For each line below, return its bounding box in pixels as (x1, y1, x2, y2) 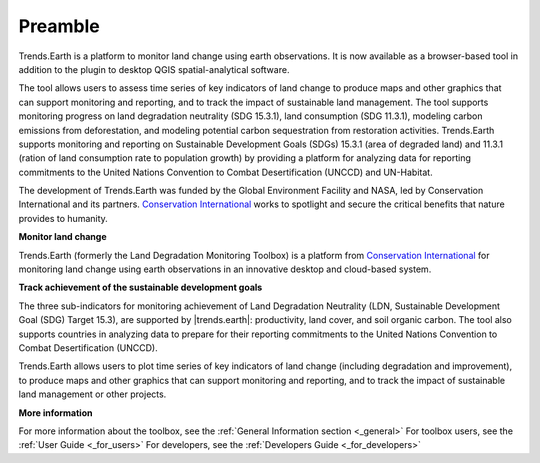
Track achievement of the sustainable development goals (18, 281, 263, 294)
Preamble (18, 15, 100, 37)
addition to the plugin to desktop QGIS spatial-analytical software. (18, 63, 290, 75)
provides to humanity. (18, 212, 109, 224)
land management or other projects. (18, 388, 167, 400)
